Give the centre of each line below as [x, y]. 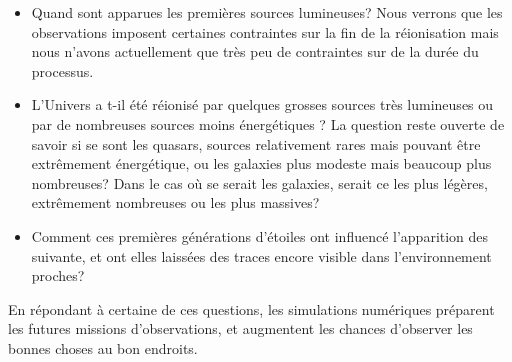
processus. [62, 70]
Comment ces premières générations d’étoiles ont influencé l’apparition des [260, 235]
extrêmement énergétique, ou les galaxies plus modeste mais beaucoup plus [261, 163]
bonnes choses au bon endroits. [103, 347]
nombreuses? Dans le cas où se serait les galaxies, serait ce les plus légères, [259, 182]
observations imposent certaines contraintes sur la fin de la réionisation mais [265, 31]
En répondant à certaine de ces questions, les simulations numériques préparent [251, 308]
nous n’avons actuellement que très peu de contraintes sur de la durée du [255, 51]
